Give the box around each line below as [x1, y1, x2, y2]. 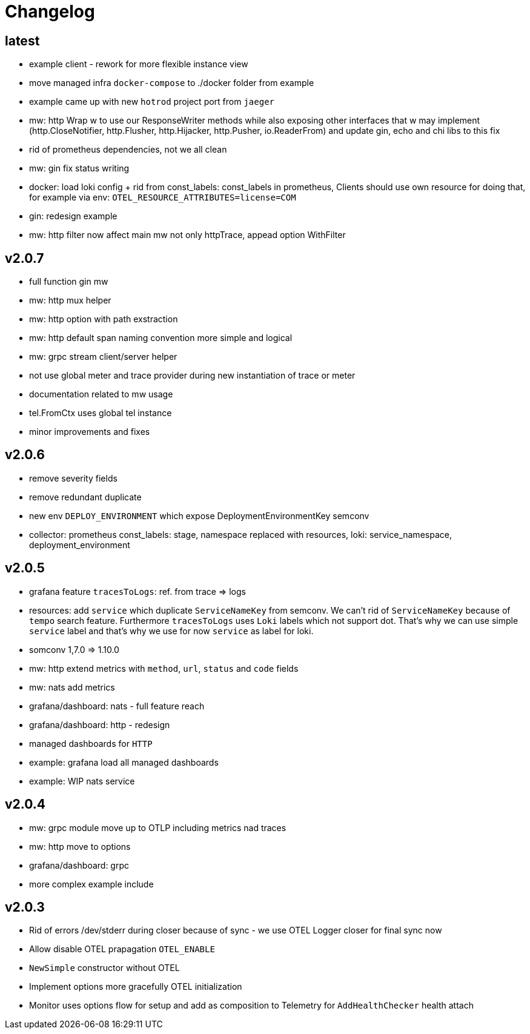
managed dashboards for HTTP [29, 738, 153, 749]
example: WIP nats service [29, 775, 135, 786]
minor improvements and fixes [29, 426, 150, 437]
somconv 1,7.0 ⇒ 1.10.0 [29, 644, 119, 655]
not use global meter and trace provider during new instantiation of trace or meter [29, 370, 356, 381]
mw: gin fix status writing [29, 163, 130, 174]
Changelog [5, 1, 95, 22]
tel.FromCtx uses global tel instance [29, 408, 172, 419]
